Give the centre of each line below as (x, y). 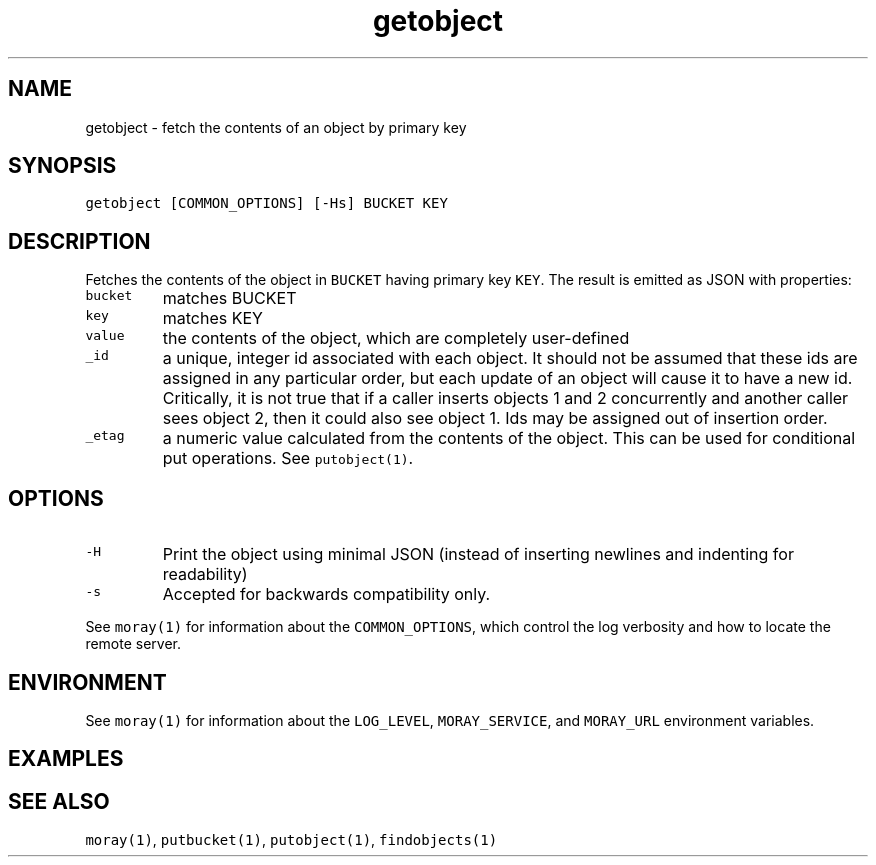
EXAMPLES (66, 759)
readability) (205, 574)
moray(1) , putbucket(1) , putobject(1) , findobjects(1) (291, 840)
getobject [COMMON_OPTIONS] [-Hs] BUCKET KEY (266, 203)
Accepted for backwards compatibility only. (326, 594)
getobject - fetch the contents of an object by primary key (276, 127)
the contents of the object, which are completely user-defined (396, 338)
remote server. (133, 644)
